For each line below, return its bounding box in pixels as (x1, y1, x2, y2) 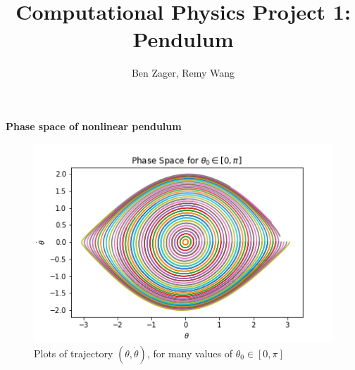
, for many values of (147, 345, 232, 360)
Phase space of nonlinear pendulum (6, 118, 182, 133)
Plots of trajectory (34, 345, 113, 360)
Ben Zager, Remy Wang (131, 65, 235, 80)
